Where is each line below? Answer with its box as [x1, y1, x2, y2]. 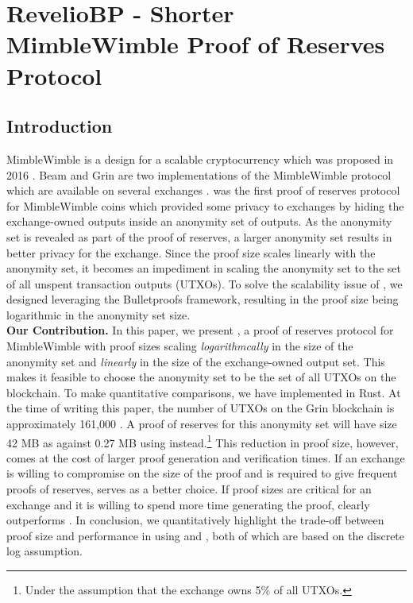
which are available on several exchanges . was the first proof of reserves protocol [6, 182, 400, 199]
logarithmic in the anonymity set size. [6, 306, 191, 323]
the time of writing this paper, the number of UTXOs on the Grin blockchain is [6, 400, 395, 416]
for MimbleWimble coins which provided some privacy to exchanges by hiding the [6, 197, 404, 214]
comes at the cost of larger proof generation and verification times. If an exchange [6, 449, 405, 466]
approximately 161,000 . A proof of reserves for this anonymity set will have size [6, 416, 397, 432]
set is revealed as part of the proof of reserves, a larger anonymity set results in [6, 228, 392, 245]
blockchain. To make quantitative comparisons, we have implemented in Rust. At [6, 384, 401, 400]
